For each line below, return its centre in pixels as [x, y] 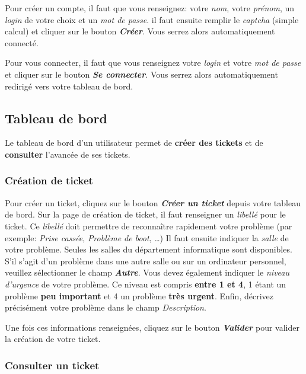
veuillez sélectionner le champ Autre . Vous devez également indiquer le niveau [147, 272]
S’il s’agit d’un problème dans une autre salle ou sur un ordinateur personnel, [146, 260]
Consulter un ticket [52, 365]
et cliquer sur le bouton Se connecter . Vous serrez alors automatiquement [141, 74]
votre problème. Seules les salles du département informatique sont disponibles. [149, 249]
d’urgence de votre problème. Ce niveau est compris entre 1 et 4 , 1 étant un [146, 284]
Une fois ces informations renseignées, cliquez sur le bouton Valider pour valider [152, 327]
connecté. [22, 42]
